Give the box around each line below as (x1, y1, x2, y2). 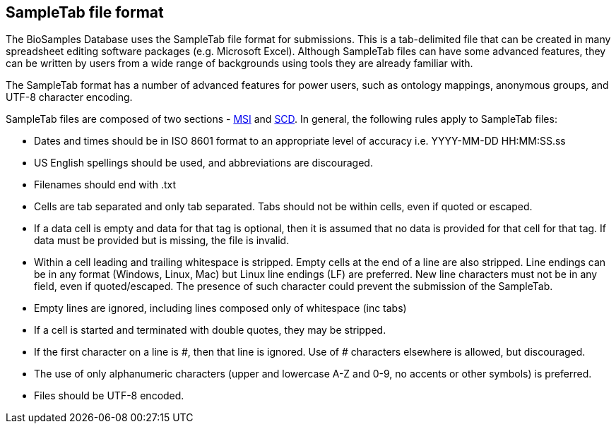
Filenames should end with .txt (34, 179, 177, 191)
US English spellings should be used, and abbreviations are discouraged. (34, 157, 373, 169)
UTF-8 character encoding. (6, 91, 133, 104)
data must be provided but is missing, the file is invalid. (34, 234, 290, 247)
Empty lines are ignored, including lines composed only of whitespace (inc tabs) (34, 302, 407, 315)
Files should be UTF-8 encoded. (34, 389, 184, 402)
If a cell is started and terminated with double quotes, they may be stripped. (34, 324, 386, 337)
